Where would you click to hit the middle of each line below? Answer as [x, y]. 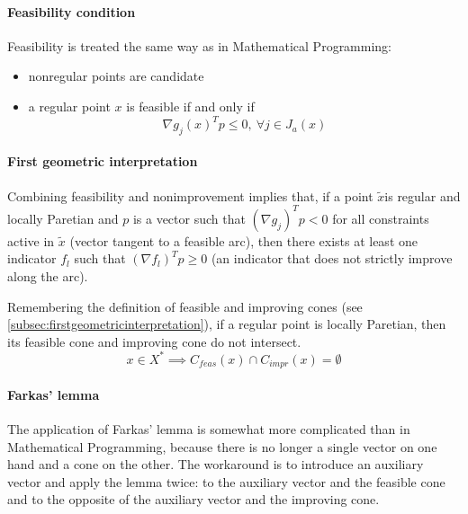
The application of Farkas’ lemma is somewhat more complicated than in [209, 429]
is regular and [423, 195]
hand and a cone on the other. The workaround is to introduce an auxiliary [216, 464]
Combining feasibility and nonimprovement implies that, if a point [190, 195]
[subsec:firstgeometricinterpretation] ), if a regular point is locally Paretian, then [227, 324]
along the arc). [48, 275]
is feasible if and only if [190, 106]
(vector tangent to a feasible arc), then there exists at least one [243, 240]
